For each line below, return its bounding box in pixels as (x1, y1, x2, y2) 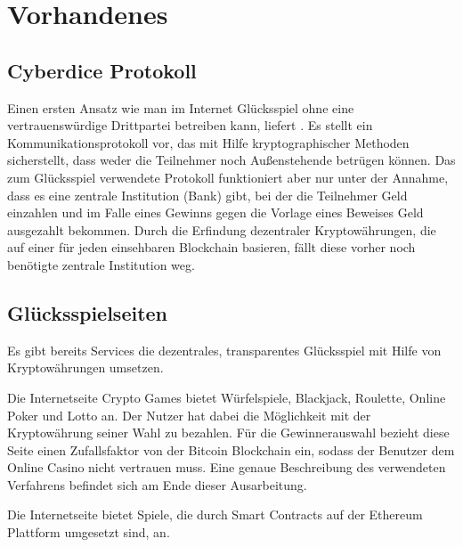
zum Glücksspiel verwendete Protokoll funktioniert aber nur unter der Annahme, (7, 167, 449, 186)
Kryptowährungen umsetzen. (7, 358, 164, 377)
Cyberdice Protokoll (7, 56, 197, 84)
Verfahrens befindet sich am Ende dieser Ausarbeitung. (7, 475, 307, 494)
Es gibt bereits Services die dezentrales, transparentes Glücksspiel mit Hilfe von (7, 340, 442, 359)
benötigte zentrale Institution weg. (7, 255, 195, 273)
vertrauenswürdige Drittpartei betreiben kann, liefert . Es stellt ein (7, 116, 373, 135)
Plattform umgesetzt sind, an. (7, 523, 170, 542)
